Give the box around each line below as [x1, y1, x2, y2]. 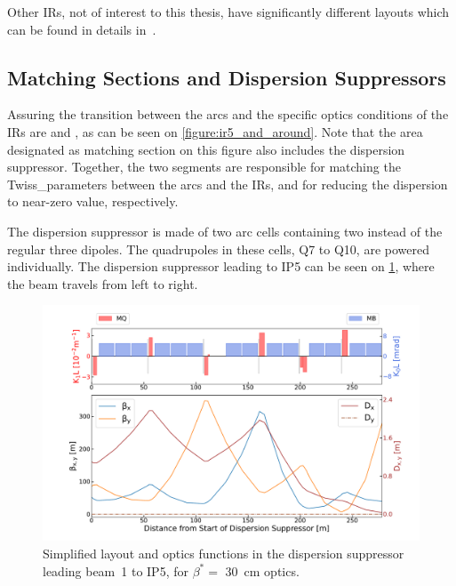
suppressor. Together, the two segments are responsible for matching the [7, 157, 401, 176]
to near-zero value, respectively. [7, 192, 179, 211]
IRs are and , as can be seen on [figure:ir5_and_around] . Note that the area [7, 122, 423, 140]
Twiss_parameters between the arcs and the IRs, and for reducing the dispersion [7, 174, 448, 193]
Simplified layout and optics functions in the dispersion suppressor [43, 543, 404, 562]
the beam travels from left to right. [7, 274, 198, 293]
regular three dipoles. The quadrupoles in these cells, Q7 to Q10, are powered [7, 239, 429, 258]
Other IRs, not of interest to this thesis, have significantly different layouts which [7, 3, 450, 20]
